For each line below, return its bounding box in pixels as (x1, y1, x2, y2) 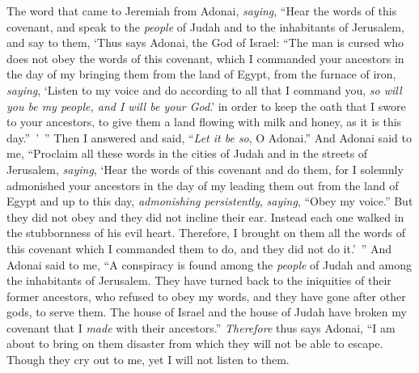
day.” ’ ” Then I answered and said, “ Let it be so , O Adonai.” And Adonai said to (6, 129, 412, 146)
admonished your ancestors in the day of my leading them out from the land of (6, 176, 399, 193)
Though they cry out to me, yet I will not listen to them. (6, 351, 290, 368)
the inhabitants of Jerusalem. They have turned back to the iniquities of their (6, 272, 391, 289)
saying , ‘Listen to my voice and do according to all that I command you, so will (6, 81, 402, 98)
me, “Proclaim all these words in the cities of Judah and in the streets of (6, 145, 368, 162)
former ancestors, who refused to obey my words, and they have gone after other (6, 287, 406, 304)
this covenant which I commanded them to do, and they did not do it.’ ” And (6, 239, 392, 256)
